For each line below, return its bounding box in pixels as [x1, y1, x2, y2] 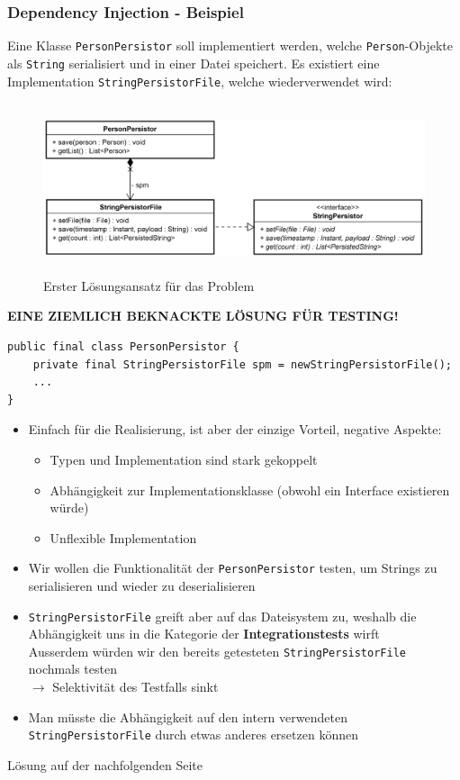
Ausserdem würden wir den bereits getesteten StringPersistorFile [28, 641, 406, 660]
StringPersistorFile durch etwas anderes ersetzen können [28, 725, 358, 744]
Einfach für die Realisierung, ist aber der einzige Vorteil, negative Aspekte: [28, 420, 442, 439]
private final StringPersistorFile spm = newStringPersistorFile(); [32, 358, 452, 371]
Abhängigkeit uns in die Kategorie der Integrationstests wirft [28, 624, 380, 643]
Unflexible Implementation [50, 528, 197, 547]
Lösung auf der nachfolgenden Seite [7, 755, 203, 774]
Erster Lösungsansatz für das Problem [43, 276, 255, 295]
